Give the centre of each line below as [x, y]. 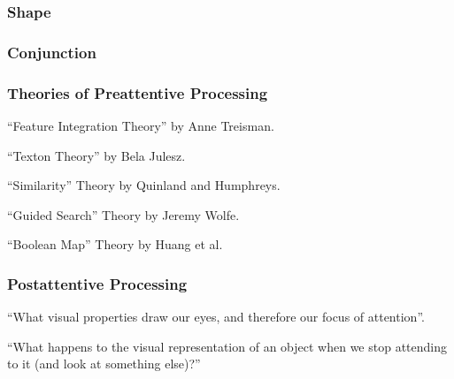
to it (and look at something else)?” [104, 364]
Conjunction [52, 52]
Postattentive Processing [97, 283]
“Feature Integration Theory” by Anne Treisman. [141, 125]
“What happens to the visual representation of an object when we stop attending [227, 346]
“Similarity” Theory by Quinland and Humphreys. [144, 185]
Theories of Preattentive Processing [138, 92]
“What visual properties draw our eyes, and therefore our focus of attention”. [216, 317]
